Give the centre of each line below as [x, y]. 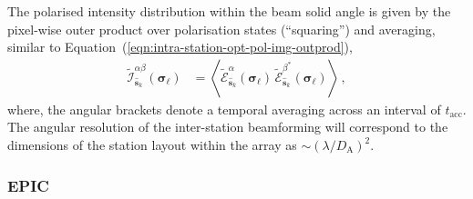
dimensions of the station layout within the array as [152, 144]
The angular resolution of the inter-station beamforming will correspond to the [228, 127]
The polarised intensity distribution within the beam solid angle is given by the [229, 11]
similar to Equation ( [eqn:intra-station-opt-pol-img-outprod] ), [180, 47]
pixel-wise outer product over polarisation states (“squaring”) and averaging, [221, 29]
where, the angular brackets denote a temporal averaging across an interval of [224, 109]
